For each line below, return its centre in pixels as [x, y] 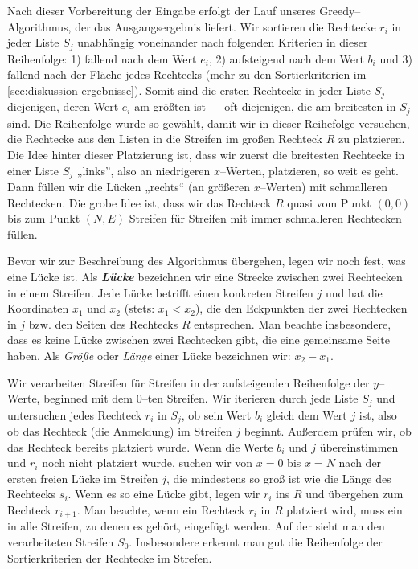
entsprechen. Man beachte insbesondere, [293, 323]
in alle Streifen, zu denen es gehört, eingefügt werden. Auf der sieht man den [196, 526]
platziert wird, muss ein [344, 509]
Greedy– [340, 10]
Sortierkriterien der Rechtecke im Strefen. [110, 557]
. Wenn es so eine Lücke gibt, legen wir [164, 494]
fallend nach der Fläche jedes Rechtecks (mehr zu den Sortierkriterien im [187, 74]
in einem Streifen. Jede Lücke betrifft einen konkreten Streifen [160, 292]
